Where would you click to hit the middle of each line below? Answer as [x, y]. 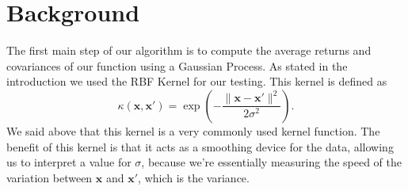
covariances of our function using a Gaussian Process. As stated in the [177, 65]
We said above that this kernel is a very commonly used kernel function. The [193, 130]
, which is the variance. [194, 177]
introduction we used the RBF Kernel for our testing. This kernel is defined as [197, 81]
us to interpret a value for [69, 162]
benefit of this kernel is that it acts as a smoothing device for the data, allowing [200, 146]
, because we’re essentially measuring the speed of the [271, 162]
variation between [50, 177]
